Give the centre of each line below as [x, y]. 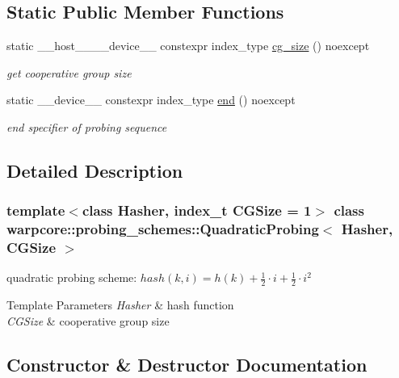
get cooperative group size [69, 72]
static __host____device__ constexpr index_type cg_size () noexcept [188, 46]
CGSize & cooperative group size [88, 320]
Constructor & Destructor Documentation [187, 364]
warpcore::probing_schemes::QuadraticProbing [163, 229]
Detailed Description [95, 170]
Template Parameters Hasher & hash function [120, 305]
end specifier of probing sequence [87, 126]
